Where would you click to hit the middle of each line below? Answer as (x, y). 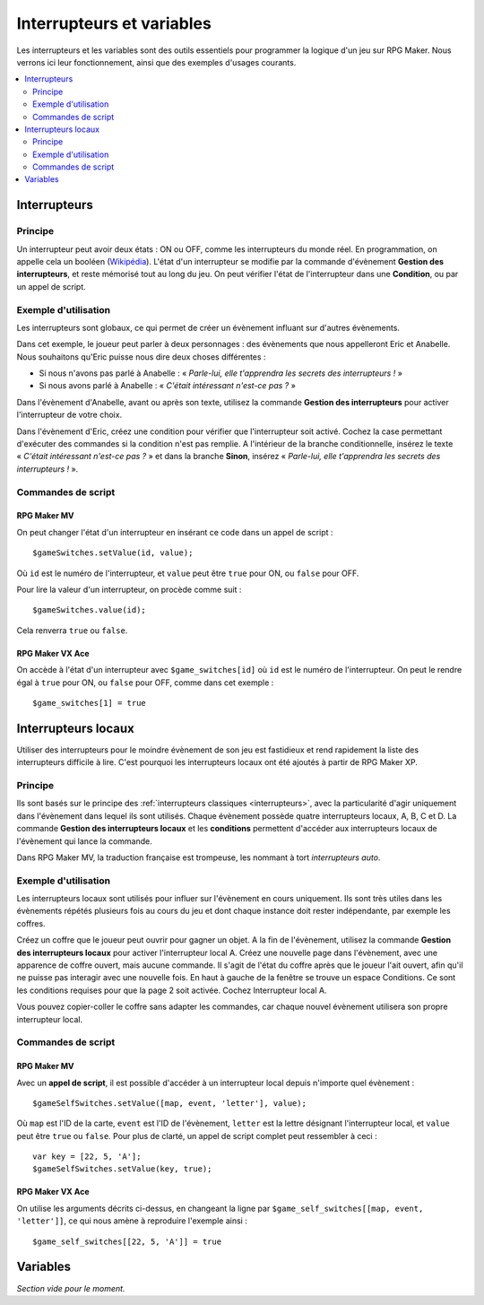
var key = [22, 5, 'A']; (87, 1157)
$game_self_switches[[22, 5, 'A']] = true (127, 1241)
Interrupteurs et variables (114, 23)
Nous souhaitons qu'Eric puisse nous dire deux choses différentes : (141, 357)
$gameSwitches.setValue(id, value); (113, 553)
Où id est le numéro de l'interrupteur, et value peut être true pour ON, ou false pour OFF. (188, 573)
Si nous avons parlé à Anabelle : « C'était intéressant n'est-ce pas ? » (167, 386)
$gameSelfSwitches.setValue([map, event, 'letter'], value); (169, 1103)
